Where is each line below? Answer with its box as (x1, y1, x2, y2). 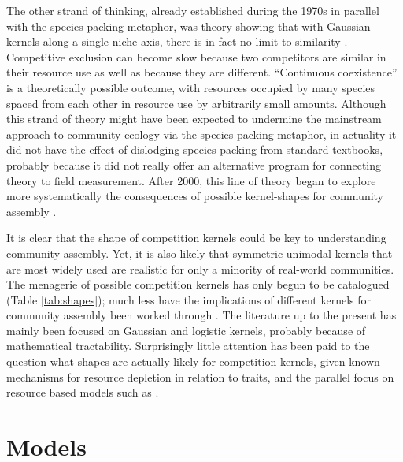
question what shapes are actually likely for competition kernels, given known (6, 353, 380, 370)
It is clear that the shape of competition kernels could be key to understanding (6, 229, 386, 246)
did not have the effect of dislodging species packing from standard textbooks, (6, 141, 383, 158)
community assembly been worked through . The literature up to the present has (6, 307, 397, 323)
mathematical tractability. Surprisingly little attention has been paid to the (6, 337, 370, 354)
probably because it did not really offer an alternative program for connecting (6, 156, 381, 173)
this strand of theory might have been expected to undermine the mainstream (6, 110, 382, 127)
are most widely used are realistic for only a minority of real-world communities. (6, 260, 394, 277)
